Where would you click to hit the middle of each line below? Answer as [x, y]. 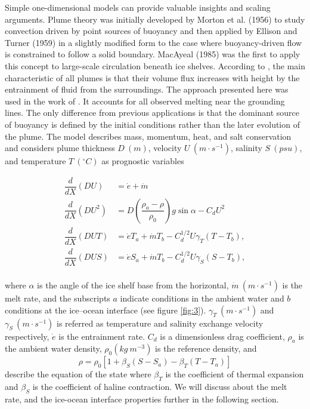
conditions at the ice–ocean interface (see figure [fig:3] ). [106, 310]
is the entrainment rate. [102, 336]
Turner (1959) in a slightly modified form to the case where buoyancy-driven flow [154, 42]
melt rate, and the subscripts [58, 298]
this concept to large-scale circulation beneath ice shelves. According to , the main [155, 65]
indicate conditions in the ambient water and [202, 298]
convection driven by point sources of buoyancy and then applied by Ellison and [151, 31]
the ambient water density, [53, 348]
